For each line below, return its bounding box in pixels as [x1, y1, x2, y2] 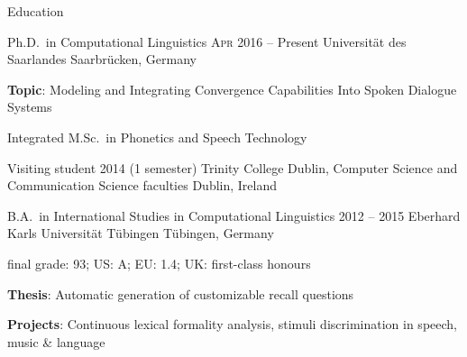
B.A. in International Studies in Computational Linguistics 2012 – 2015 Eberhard [7, 206, 461, 224]
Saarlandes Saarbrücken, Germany [7, 50, 197, 69]
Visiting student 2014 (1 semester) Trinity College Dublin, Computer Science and [7, 158, 458, 177]
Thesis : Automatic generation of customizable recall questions [7, 284, 354, 303]
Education [7, 2, 64, 20]
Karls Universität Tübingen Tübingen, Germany [7, 224, 274, 243]
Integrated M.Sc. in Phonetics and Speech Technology [7, 127, 307, 146]
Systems [7, 97, 52, 116]
